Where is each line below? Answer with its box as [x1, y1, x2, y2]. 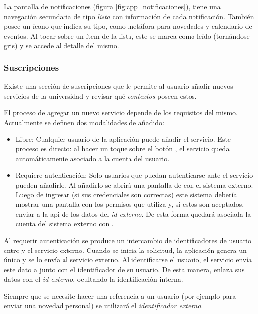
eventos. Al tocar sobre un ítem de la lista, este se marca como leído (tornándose [4, 30, 250, 41]
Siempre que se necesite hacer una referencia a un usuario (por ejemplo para [4, 290, 236, 301]
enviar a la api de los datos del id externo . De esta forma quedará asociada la [15, 208, 251, 219]
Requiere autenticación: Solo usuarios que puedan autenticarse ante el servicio [15, 170, 253, 180]
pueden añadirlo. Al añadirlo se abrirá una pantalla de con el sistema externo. [15, 179, 253, 189]
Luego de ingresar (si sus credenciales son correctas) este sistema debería [15, 189, 237, 199]
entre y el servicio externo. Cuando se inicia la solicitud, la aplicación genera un [4, 245, 247, 255]
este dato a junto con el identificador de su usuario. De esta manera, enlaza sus [4, 264, 245, 274]
